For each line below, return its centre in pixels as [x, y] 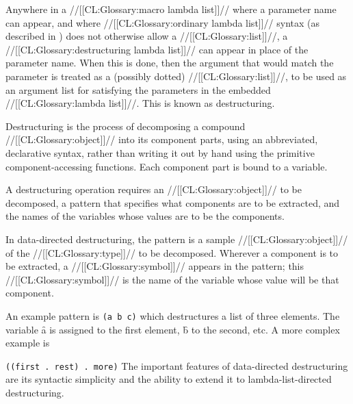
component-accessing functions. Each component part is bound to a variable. [167, 166]
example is [28, 343]
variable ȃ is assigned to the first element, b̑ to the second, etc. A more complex [173, 329]
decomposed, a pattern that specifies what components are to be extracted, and [173, 202]
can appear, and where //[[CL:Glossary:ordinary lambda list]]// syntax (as [163, 22]
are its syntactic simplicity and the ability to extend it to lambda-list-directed [169, 379]
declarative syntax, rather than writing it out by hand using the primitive [160, 152]
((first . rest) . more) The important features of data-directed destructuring [177, 365]
